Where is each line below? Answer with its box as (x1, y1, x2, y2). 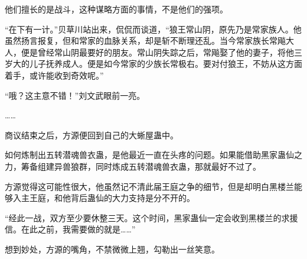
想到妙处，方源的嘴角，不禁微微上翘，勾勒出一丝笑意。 (5, 242, 220, 255)
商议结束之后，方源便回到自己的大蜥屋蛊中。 (5, 128, 178, 141)
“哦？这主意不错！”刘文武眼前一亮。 (5, 89, 145, 101)
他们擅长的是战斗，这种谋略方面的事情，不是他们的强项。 (5, 3, 228, 15)
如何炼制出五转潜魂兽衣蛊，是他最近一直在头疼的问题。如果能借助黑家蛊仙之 (5, 148, 302, 161)
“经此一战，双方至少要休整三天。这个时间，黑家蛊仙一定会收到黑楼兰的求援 (5, 211, 298, 224)
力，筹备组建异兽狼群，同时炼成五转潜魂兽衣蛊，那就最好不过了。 (5, 160, 261, 172)
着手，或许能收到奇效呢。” (5, 69, 104, 81)
